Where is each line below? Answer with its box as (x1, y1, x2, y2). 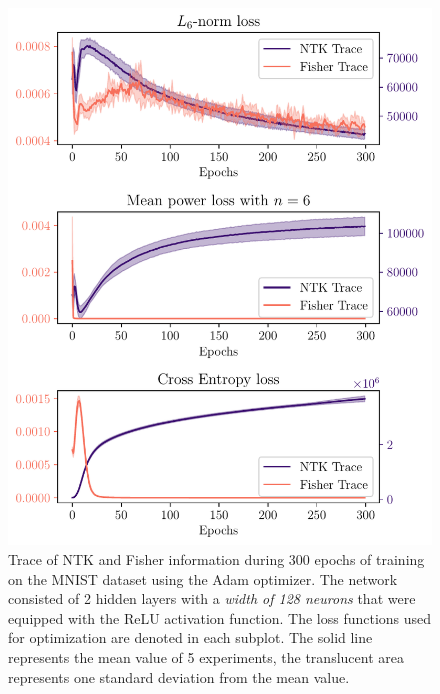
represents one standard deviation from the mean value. (8, 666, 350, 687)
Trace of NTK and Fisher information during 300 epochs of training (8, 548, 425, 569)
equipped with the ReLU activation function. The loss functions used (8, 607, 432, 628)
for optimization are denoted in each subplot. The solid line (8, 627, 373, 648)
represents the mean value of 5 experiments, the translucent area (8, 646, 404, 667)
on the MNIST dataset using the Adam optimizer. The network (8, 568, 398, 589)
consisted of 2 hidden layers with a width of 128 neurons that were (8, 588, 416, 609)
